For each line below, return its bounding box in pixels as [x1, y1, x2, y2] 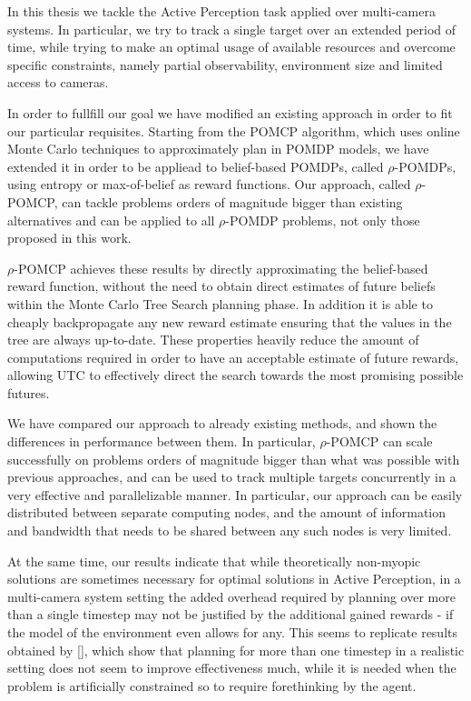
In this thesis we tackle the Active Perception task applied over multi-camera [7, 2, 436, 20]
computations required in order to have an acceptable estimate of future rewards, [7, 347, 459, 366]
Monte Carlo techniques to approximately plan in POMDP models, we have [7, 139, 429, 158]
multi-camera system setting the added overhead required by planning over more [7, 586, 456, 606]
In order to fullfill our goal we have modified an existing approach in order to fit [7, 103, 453, 122]
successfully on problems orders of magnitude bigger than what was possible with [7, 449, 460, 468]
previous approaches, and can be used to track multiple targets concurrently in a [7, 467, 456, 486]
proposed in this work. [7, 228, 132, 247]
